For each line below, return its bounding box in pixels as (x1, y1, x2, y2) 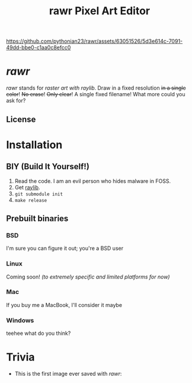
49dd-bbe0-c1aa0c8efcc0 (6, 44, 71, 51)
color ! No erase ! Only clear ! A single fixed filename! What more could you (6, 91, 185, 98)
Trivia (6, 350, 35, 364)
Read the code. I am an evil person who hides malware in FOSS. (14, 177, 171, 185)
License (6, 114, 36, 124)
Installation (6, 138, 63, 151)
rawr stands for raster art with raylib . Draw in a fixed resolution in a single (6, 84, 186, 91)
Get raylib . (14, 183, 40, 191)
